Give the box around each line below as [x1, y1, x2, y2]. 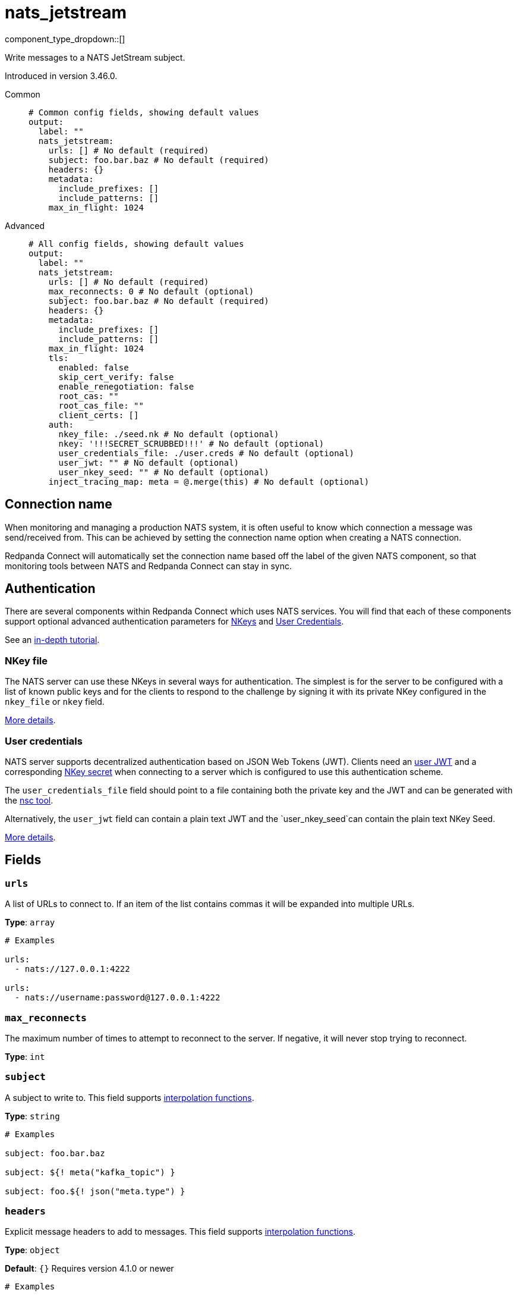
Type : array [5, 917, 55, 928]
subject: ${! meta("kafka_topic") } [5, 1167, 175, 1177]
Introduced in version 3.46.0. [5, 70, 118, 81]
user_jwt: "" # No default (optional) [58, 457, 239, 467]
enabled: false [58, 362, 129, 372]
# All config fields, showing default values [29, 239, 244, 249]
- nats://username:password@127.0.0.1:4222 [14, 993, 220, 1003]
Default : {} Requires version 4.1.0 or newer [5, 1263, 174, 1274]
